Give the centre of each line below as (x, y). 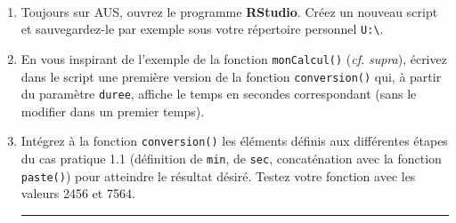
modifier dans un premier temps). (113, 111)
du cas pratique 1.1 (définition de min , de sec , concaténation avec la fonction (231, 159)
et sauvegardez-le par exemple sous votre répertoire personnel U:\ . (202, 29)
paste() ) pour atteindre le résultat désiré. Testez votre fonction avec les (218, 175)
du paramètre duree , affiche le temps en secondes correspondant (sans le (219, 94)
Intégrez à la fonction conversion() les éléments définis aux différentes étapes (234, 141)
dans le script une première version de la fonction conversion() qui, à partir (231, 76)
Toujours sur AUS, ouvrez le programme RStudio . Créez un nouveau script (229, 11)
